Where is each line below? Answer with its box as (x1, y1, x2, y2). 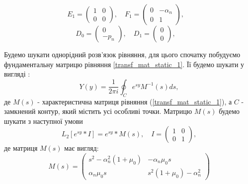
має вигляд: (64, 143, 99, 153)
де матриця (4, 143, 38, 153)
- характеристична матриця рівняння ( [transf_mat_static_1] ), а (37, 96, 232, 106)
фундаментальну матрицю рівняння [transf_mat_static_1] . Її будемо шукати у (4, 59, 245, 69)
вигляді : (4, 69, 30, 79)
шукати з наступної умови (4, 115, 83, 126)
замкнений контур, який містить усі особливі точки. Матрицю (4, 106, 192, 116)
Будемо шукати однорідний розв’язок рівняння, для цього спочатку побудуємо (4, 49, 241, 59)
